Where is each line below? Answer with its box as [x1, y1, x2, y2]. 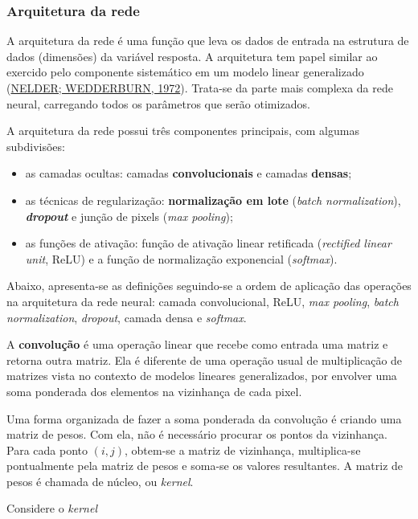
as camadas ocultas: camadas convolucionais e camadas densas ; [25, 165, 352, 182]
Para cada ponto [6, 441, 88, 458]
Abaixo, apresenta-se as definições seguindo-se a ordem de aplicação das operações [6, 277, 412, 294]
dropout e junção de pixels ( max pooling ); [25, 207, 233, 224]
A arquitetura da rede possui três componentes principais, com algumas [6, 122, 359, 139]
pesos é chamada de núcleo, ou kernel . [6, 472, 194, 489]
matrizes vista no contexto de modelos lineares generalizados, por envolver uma [6, 367, 397, 384]
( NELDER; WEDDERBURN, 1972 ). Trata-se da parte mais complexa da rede [6, 80, 393, 96]
